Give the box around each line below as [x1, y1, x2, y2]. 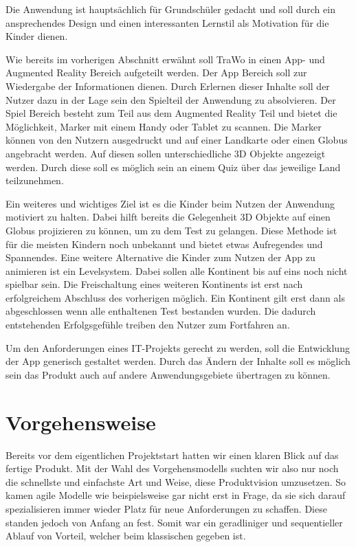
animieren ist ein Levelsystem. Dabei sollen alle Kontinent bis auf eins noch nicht [5, 263, 348, 278]
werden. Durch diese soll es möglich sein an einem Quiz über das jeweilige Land [5, 159, 341, 174]
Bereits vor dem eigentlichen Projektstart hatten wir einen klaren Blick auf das [5, 447, 339, 462]
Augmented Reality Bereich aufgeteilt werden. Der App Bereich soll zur [5, 65, 307, 80]
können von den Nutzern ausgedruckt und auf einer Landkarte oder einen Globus [5, 133, 348, 147]
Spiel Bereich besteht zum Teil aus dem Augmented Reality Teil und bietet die [5, 106, 337, 120]
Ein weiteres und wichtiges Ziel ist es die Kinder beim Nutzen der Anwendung [5, 196, 335, 210]
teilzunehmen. [5, 173, 64, 188]
